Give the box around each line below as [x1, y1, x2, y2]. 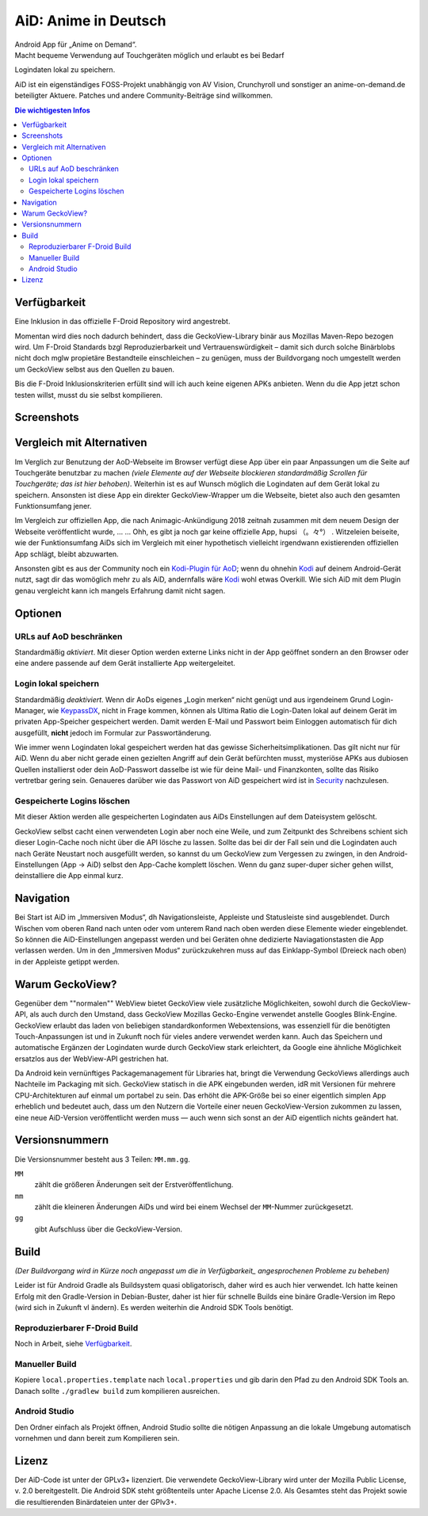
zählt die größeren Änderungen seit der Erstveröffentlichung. [34, 1180, 234, 1190]
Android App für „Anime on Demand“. [14, 40, 137, 49]
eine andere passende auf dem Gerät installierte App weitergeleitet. [14, 659, 235, 668]
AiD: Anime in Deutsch [14, 12, 166, 29]
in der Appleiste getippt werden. [14, 957, 120, 966]
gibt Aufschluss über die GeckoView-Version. [34, 1224, 182, 1234]
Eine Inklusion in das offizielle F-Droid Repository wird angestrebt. [14, 317, 231, 326]
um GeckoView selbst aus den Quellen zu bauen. [14, 365, 174, 374]
